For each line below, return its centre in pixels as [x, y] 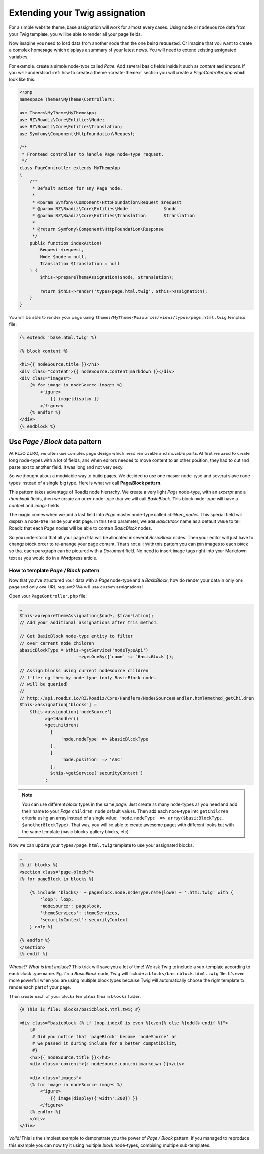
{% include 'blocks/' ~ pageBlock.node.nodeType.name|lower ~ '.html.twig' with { [132, 892]
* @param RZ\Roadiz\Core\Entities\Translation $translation [113, 216]
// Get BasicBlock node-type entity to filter [76, 636]
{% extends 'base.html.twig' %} [58, 337]
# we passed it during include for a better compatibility [104, 1043]
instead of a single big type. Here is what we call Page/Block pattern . [91, 483]
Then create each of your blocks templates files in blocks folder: [75, 996]
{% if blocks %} [39, 865]
